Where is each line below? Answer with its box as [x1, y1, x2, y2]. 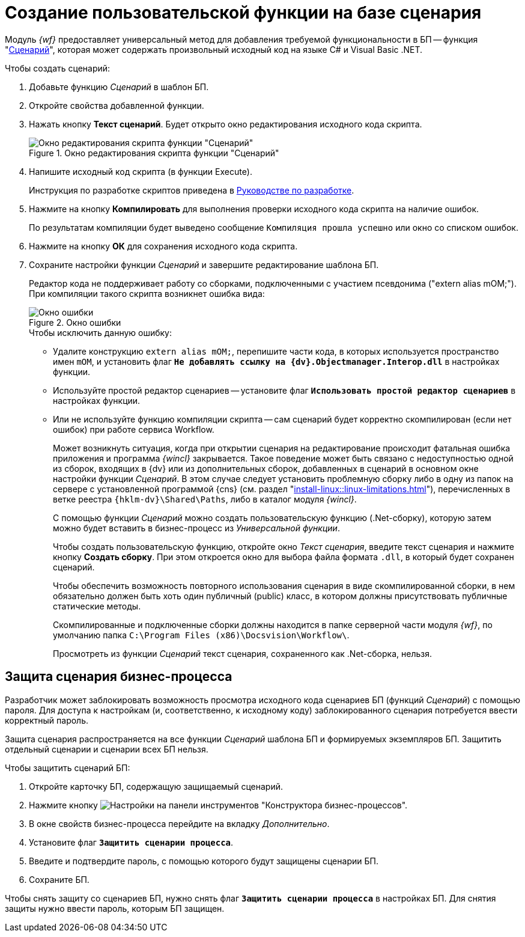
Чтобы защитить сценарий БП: [5, 762, 130, 773]
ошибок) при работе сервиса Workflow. [53, 424, 214, 435]
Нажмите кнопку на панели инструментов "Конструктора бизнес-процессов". [29, 799, 408, 810]
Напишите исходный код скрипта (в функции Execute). [29, 166, 252, 177]
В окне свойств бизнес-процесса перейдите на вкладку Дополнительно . [29, 818, 330, 829]
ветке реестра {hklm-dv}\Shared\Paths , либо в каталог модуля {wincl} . [53, 493, 357, 504]
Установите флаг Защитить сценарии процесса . [29, 837, 234, 847]
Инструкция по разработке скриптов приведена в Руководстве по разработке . [29, 185, 354, 195]
